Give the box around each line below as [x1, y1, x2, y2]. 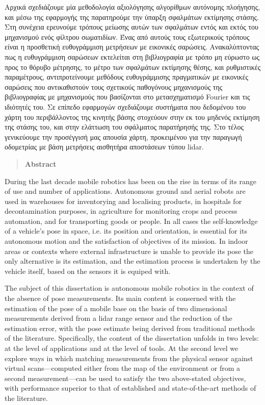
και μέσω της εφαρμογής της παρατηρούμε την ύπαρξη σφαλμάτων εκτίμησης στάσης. [5, 11, 259, 22]
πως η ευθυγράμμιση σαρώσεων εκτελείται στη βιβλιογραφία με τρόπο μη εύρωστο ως [5, 51, 260, 62]
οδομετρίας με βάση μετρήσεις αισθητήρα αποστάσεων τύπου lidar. [5, 141, 204, 152]
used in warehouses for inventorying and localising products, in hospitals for [5, 195, 242, 206]
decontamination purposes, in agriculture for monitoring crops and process [5, 206, 237, 216]
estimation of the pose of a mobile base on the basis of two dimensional [5, 302, 227, 313]
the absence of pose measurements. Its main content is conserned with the [5, 293, 236, 303]
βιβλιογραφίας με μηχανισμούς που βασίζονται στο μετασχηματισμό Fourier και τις [5, 91, 250, 102]
